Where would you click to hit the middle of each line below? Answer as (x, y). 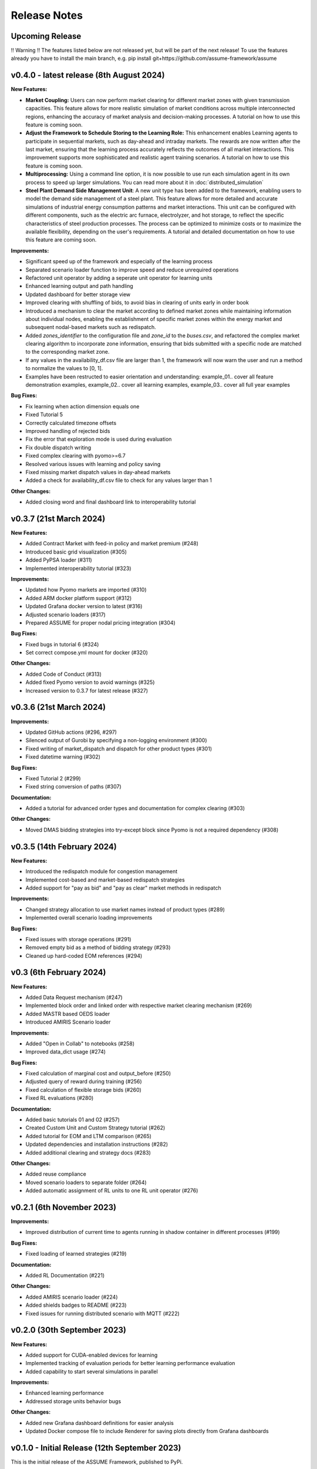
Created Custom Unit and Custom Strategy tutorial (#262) (95, 1128)
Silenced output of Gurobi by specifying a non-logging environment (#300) (117, 740)
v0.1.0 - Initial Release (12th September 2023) (96, 1448)
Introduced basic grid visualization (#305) (76, 552)
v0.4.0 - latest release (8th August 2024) (88, 76)
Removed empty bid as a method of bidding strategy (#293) (98, 948)
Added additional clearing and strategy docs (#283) (88, 1152)
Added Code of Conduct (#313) (64, 674)
